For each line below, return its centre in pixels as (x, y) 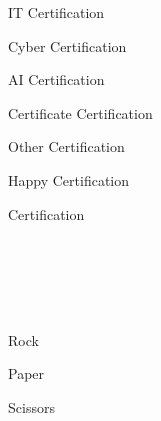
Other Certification (66, 146)
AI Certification (56, 79)
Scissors (31, 406)
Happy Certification (69, 179)
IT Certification (56, 12)
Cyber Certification (67, 45)
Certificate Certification (80, 112)
